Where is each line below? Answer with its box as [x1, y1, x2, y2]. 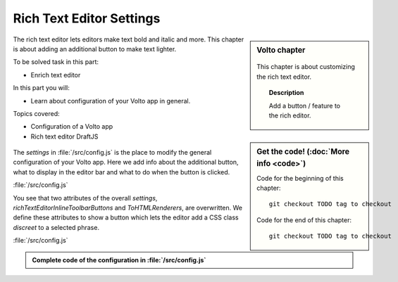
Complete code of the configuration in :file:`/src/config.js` [32, 255, 206, 264]
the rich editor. [268, 111, 311, 120]
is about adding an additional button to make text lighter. [13, 44, 177, 53]
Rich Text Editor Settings [13, 11, 161, 26]
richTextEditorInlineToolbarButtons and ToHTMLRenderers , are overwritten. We [13, 204, 243, 212]
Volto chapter [256, 45, 306, 55]
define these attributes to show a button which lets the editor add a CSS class [13, 213, 239, 222]
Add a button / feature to [268, 101, 341, 110]
